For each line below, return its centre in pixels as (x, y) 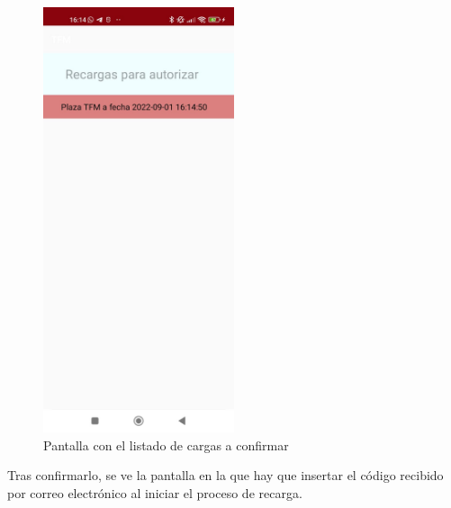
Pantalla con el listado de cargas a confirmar (166, 444)
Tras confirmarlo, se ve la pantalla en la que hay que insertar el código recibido (225, 475)
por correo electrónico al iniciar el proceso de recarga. (155, 492)
